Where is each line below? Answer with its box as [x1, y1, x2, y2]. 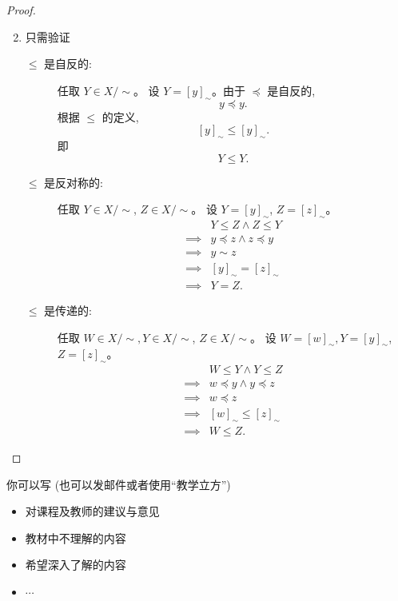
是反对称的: [44, 173, 104, 190]
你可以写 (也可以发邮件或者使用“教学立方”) [6, 476, 231, 492]
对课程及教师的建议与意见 [25, 503, 160, 519]
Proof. [6, 2, 36, 18]
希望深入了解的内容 [25, 556, 126, 573]
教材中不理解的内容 [25, 529, 126, 546]
